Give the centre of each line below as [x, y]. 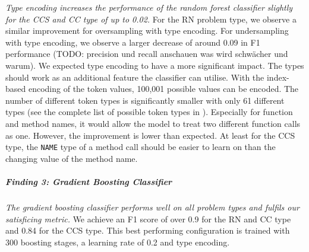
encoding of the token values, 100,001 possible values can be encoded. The [163, 89]
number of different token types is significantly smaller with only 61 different [145, 100]
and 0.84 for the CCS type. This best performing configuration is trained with [148, 230]
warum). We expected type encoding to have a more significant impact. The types [155, 65]
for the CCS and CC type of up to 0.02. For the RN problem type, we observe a [151, 19]
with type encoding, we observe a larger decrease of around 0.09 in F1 [133, 42]
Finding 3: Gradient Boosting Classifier [89, 181]
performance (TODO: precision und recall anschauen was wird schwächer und [147, 54]
